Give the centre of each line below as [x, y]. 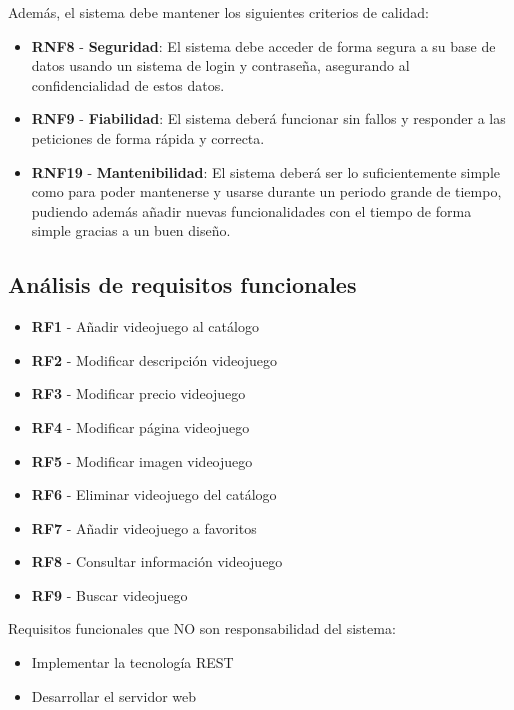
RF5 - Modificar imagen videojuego [142, 460]
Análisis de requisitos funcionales [182, 284]
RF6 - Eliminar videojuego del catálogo [154, 494]
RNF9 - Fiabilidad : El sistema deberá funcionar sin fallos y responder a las [268, 118]
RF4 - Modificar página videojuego [140, 426]
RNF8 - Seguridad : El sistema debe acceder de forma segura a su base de [263, 45]
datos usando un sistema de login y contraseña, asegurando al [220, 65]
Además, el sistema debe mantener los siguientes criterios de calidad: [218, 12]
